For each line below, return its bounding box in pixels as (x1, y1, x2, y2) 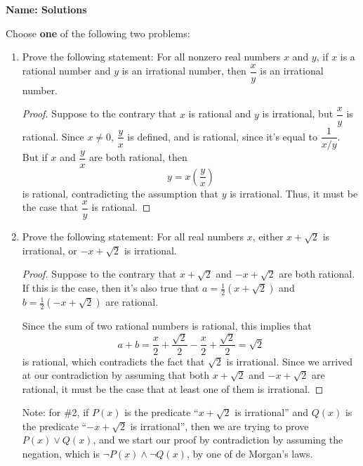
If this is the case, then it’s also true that (22, 280, 199, 295)
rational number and (22, 63, 111, 78)
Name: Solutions (6, 2, 87, 16)
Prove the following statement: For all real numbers (22, 229, 244, 244)
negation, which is (22, 446, 100, 461)
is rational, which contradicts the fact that (22, 354, 205, 368)
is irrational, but (262, 106, 334, 121)
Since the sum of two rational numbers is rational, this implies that (22, 318, 312, 333)
